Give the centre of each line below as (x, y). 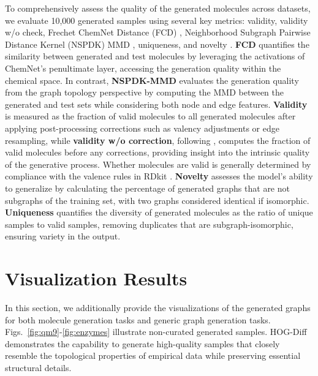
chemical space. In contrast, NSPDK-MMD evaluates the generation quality (152, 80)
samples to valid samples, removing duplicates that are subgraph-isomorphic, (149, 224)
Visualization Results (96, 278)
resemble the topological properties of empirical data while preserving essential (153, 355)
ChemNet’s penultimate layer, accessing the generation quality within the (143, 68)
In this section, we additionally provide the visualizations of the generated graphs (158, 307)
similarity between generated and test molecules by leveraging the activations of (155, 56)
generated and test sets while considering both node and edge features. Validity (156, 104)
